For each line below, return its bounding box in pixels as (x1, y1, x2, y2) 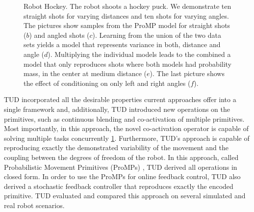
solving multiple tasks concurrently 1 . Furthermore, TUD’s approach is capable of (4, 132, 250, 143)
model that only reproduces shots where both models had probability (24, 58, 232, 69)
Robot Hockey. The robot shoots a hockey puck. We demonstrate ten (24, 1, 231, 11)
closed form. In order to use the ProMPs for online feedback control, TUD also (4, 171, 241, 182)
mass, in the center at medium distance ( (24, 68, 147, 79)
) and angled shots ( (29, 29, 90, 40)
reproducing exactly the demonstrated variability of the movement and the (4, 142, 229, 153)
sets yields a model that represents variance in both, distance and (24, 39, 221, 50)
